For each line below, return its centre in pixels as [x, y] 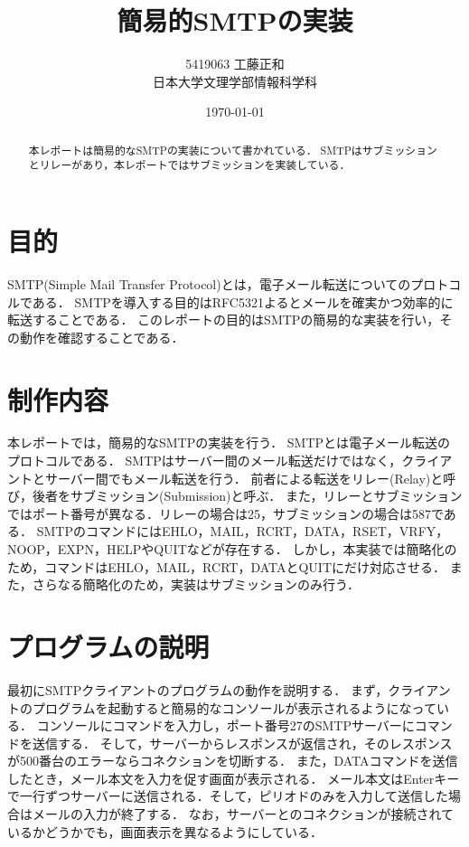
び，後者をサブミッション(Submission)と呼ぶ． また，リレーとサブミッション [235, 496]
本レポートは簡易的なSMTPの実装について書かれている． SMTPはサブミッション [233, 150]
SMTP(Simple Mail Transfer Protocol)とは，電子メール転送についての [209, 283]
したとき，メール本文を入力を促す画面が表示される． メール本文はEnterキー [234, 778]
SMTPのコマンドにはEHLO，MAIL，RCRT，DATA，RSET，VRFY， [243, 531]
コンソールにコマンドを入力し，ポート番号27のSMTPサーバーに [225, 725]
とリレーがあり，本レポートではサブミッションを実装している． [189, 165]
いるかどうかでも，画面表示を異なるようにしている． [165, 831]
